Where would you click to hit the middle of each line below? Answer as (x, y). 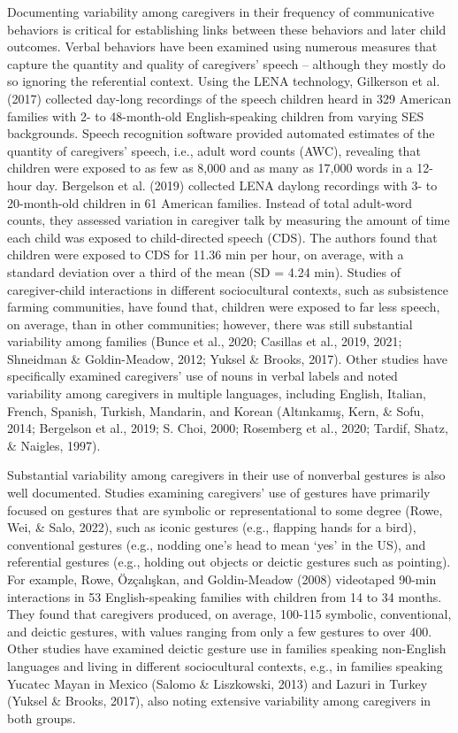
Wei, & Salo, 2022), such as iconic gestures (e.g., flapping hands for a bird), (212, 527)
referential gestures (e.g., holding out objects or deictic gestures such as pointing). (229, 562)
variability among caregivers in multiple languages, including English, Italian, (217, 394)
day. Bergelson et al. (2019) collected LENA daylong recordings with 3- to (237, 185)
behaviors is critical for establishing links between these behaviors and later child (227, 29)
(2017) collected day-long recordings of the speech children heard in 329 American (229, 98)
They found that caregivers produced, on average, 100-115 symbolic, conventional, (229, 614)
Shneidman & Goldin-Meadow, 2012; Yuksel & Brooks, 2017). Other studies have (228, 358)
